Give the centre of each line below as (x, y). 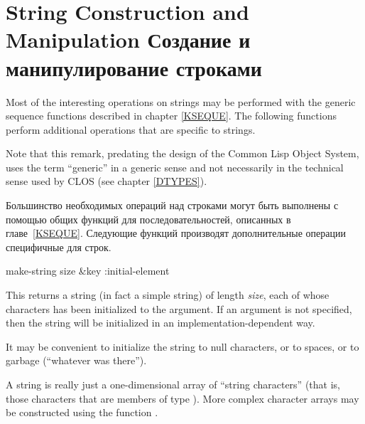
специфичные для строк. (59, 247)
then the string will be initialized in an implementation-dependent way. (160, 323)
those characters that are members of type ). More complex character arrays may (182, 398)
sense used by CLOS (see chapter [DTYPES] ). (107, 181)
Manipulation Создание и (128, 39)
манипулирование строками (134, 67)
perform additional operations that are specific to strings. (131, 129)
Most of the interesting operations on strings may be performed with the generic (181, 101)
